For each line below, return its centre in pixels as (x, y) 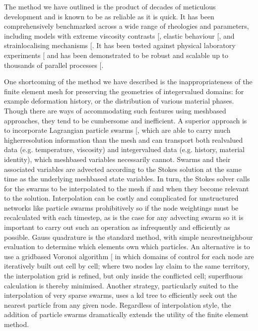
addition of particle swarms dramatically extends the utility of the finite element (126, 314)
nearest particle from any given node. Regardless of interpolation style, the (118, 304)
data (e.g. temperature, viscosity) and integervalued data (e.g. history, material (125, 149)
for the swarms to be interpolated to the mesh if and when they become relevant (127, 188)
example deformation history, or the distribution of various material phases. (119, 101)
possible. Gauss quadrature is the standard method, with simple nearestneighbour (129, 237)
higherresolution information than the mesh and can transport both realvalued (124, 139)
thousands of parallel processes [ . (54, 65)
